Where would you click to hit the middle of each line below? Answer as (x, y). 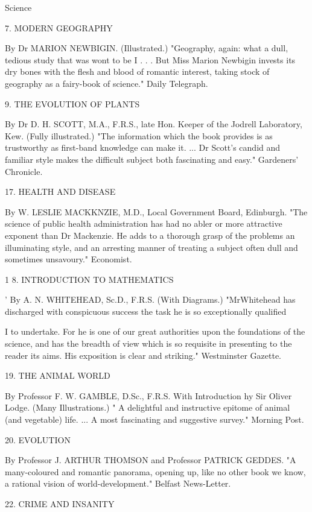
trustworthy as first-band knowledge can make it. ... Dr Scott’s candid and (143, 147)
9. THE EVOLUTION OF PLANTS (72, 103)
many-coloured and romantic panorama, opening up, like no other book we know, (155, 471)
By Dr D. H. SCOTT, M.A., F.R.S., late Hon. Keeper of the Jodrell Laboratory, (154, 124)
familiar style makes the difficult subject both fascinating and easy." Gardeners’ (152, 159)
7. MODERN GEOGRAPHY (59, 27)
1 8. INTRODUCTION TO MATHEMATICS (89, 279)
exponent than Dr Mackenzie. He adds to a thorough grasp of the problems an (150, 235)
